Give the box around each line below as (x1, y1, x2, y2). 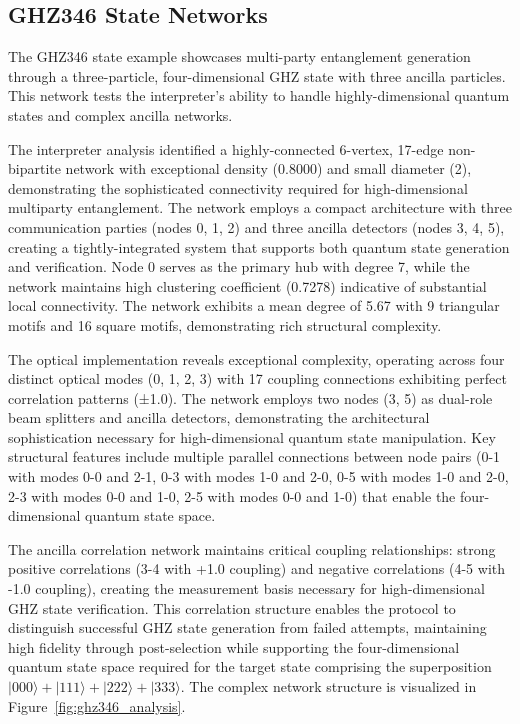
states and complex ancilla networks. (8, 104, 233, 125)
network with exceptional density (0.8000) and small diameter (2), (65, 158, 472, 179)
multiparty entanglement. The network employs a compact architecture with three (8, 197, 512, 218)
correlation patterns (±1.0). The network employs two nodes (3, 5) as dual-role (8, 387, 493, 408)
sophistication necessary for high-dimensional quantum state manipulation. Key (8, 426, 496, 447)
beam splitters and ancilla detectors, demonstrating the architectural (8, 407, 430, 428)
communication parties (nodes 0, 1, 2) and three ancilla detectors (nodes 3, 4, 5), (8, 216, 505, 237)
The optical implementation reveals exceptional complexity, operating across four (8, 348, 505, 369)
